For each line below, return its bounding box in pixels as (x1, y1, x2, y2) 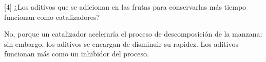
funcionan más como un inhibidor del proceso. (4, 48, 149, 59)
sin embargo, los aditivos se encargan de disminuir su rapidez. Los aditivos (4, 38, 238, 49)
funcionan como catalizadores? (4, 11, 100, 22)
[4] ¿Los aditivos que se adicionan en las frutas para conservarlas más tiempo (4, 2, 246, 12)
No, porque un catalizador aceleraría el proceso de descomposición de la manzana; (4, 28, 262, 39)
